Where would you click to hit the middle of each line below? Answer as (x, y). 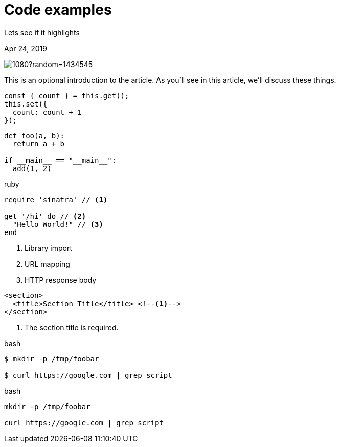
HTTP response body (61, 280)
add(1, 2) (32, 168)
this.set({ (26, 104)
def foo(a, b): (35, 135)
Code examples (58, 10)
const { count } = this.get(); (67, 95)
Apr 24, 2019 (26, 48)
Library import (48, 248)
